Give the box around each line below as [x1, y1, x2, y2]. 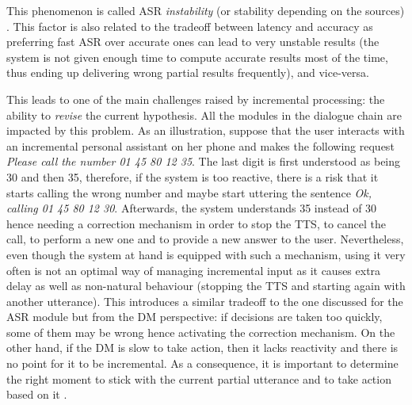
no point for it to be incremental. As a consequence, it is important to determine [6, 355, 399, 372]
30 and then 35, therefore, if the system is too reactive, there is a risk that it [6, 168, 379, 185]
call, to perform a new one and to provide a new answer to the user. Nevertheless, [6, 231, 404, 247]
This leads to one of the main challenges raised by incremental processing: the [6, 90, 385, 107]
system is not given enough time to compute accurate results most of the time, [6, 48, 388, 65]
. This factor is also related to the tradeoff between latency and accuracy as [6, 17, 373, 34]
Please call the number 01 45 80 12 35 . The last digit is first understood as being [6, 153, 401, 170]
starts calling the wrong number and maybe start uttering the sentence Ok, [6, 184, 372, 201]
